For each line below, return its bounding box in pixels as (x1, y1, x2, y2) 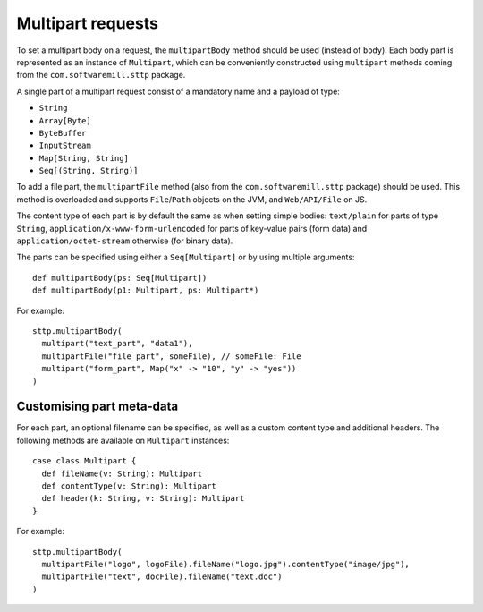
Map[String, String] (38, 153, 130, 163)
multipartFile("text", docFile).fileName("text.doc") (41, 572, 283, 582)
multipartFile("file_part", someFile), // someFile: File (41, 351, 301, 361)
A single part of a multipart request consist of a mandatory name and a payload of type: (16, 86, 340, 97)
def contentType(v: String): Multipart (41, 481, 216, 491)
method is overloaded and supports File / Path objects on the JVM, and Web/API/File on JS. (16, 193, 368, 205)
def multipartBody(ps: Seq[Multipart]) (32, 273, 208, 283)
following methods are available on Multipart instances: (16, 435, 230, 446)
